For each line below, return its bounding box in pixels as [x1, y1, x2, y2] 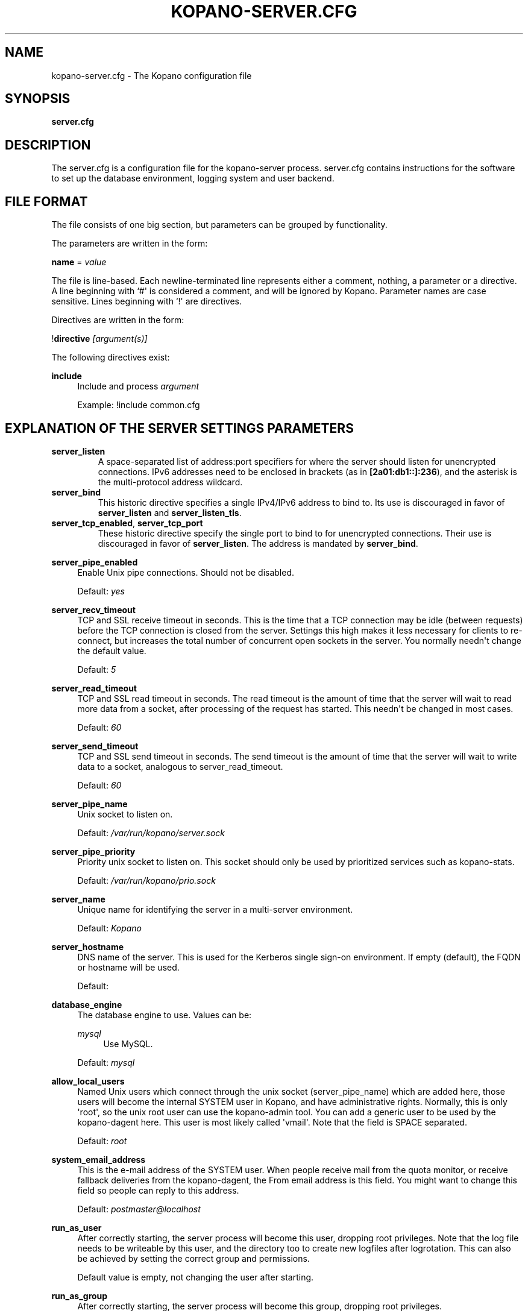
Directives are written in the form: [51, 315, 184, 326]
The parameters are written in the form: [51, 238, 208, 249]
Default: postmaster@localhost [77, 1203, 201, 1214]
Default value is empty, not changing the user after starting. [77, 1271, 314, 1282]
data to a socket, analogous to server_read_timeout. [77, 761, 283, 772]
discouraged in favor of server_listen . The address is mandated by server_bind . [98, 538, 418, 549]
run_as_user [51, 1222, 102, 1233]
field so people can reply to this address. [77, 1185, 239, 1195]
